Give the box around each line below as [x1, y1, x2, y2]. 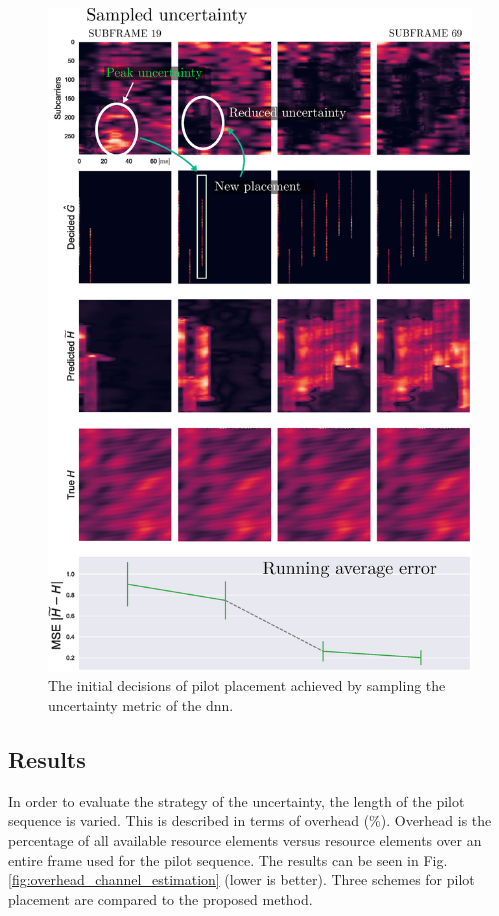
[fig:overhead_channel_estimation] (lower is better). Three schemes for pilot [8, 869, 475, 890]
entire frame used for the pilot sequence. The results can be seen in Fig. [8, 849, 448, 870]
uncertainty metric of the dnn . [48, 695, 234, 716]
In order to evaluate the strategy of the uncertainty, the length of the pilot [8, 790, 465, 811]
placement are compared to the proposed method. [8, 888, 313, 909]
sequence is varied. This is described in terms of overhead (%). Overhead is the [8, 810, 492, 831]
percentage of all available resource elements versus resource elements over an [8, 830, 482, 851]
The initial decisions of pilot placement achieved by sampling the [48, 675, 446, 696]
